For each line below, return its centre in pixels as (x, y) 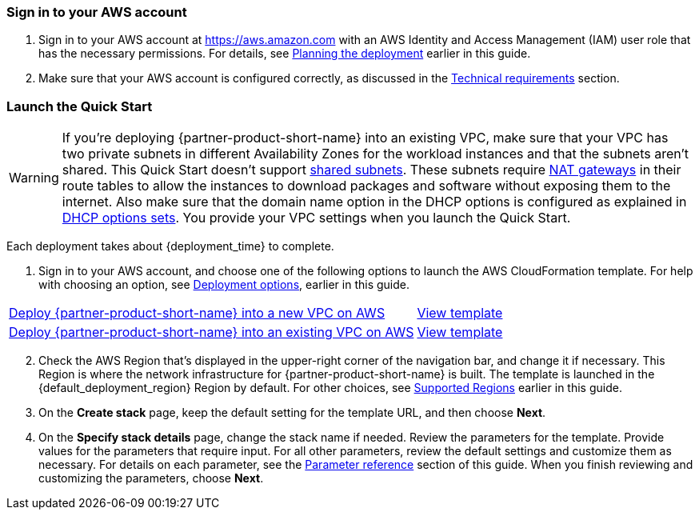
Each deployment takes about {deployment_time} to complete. (170, 246)
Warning (34, 178)
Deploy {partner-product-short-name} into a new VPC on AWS (197, 313)
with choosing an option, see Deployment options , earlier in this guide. (224, 285)
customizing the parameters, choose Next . (151, 478)
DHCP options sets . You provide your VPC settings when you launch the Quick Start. (316, 218)
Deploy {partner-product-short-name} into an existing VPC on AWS (212, 332)
